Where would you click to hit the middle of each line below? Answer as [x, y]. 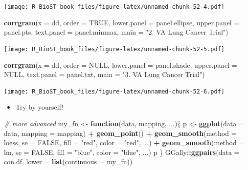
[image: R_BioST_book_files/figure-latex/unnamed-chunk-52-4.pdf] [114, 7]
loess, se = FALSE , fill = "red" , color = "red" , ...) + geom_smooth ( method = [124, 142]
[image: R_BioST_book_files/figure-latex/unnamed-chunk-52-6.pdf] [114, 91]
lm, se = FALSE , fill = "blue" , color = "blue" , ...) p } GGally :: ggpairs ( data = [122, 152]
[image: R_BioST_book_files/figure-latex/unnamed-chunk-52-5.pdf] [114, 49]
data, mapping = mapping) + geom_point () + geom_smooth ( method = [120, 133]
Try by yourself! [39, 107]
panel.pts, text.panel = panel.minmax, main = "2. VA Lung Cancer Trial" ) [116, 32]
